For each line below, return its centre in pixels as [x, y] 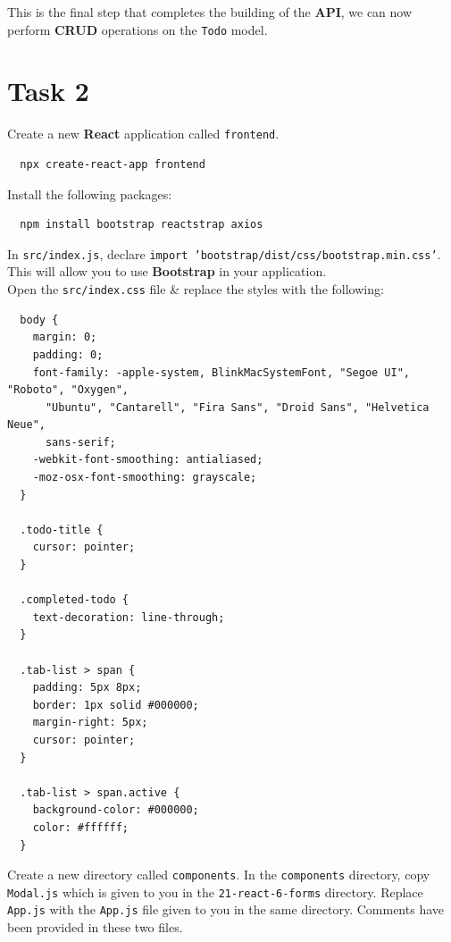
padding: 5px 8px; [87, 688]
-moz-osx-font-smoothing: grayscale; [145, 478]
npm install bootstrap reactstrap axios [142, 225]
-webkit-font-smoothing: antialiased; [148, 460]
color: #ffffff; [81, 827]
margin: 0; [65, 337]
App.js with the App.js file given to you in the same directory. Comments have [225, 909]
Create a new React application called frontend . [143, 134]
